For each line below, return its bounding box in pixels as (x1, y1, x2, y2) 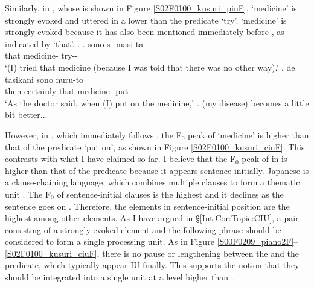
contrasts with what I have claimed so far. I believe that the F (5, 152, 235, 165)
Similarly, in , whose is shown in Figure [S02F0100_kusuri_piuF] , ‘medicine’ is (5, 2, 297, 14)
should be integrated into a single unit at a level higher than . (5, 271, 234, 283)
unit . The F (5, 187, 51, 200)
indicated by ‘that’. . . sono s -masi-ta (5, 37, 144, 50)
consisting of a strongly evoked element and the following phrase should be (5, 223, 281, 236)
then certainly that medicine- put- (5, 85, 131, 97)
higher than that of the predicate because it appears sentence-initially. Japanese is (5, 164, 309, 176)
